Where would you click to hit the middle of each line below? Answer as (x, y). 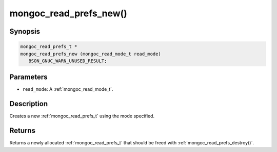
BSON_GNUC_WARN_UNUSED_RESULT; (68, 61)
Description (29, 104)
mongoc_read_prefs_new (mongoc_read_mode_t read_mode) (91, 54)
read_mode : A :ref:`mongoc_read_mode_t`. (68, 89)
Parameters (28, 77)
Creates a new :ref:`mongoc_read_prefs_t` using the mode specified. (82, 116)
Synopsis (25, 31)
